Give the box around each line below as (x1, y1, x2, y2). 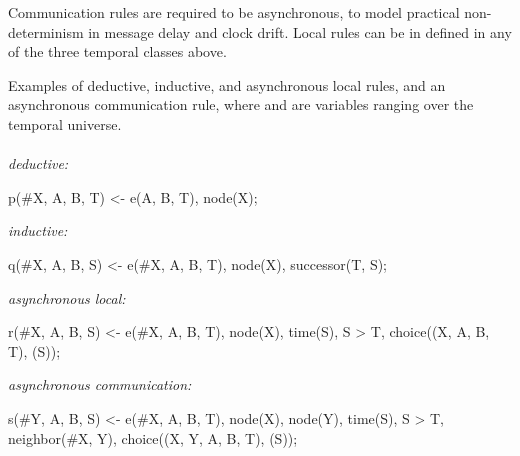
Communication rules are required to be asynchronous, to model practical (8, 2, 460, 22)
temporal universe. (8, 113, 122, 134)
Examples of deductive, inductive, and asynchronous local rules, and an (8, 74, 446, 95)
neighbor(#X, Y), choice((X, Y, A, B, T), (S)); (8, 427, 298, 448)
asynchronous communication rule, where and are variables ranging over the (8, 94, 474, 115)
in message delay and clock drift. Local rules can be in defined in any (88, 21, 512, 42)
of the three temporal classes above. (8, 41, 227, 62)
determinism (8, 21, 84, 42)
